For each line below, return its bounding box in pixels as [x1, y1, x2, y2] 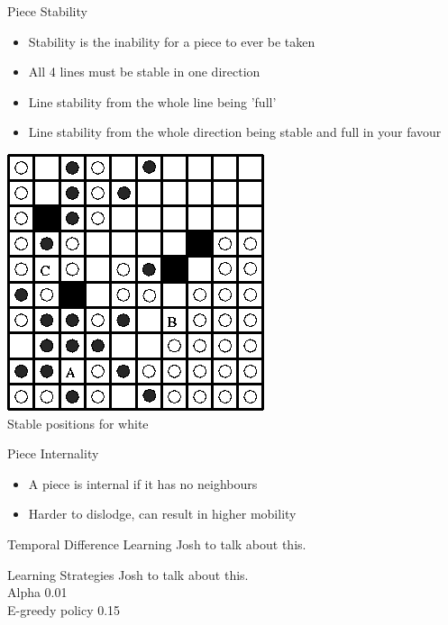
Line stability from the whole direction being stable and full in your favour [28, 122, 442, 141]
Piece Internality [7, 444, 99, 463]
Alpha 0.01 [7, 583, 68, 602]
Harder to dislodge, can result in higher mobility [28, 504, 297, 523]
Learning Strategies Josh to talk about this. [7, 565, 249, 584]
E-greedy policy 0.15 [7, 600, 121, 619]
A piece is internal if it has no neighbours [28, 474, 258, 493]
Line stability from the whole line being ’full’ [28, 92, 277, 111]
